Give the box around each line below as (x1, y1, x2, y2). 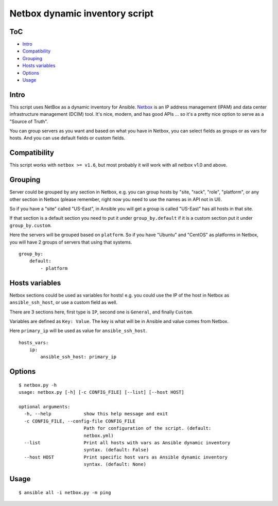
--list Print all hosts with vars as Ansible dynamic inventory (24, 440, 231, 445)
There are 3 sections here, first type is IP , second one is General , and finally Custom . (9, 309, 193, 315)
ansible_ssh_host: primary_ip (40, 354, 117, 360)
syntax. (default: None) (83, 461, 147, 467)
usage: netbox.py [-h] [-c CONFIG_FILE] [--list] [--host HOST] (19, 389, 185, 395)
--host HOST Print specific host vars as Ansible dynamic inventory (24, 454, 228, 460)
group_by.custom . (9, 222, 52, 229)
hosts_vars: (19, 340, 49, 345)
